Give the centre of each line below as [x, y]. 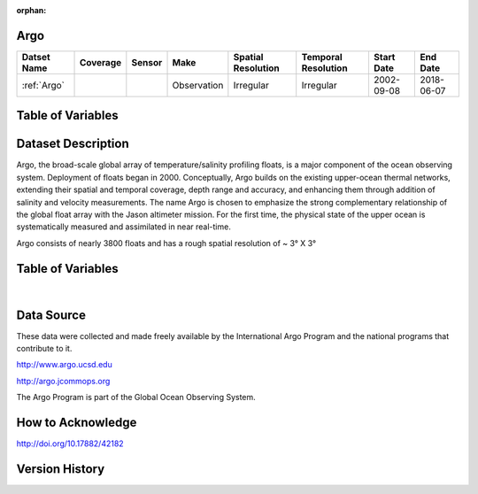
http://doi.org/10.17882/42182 [70, 444]
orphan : [31, 10]
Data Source [51, 315]
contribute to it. [44, 348]
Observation [198, 85]
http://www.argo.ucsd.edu [64, 365]
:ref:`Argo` [43, 85]
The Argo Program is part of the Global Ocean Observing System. [136, 398]
